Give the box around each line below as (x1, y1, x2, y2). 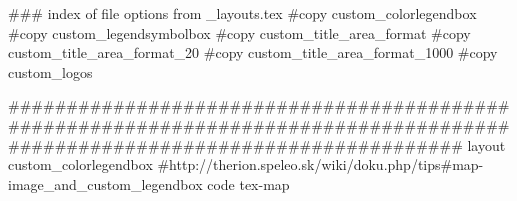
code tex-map (207, 173, 290, 194)
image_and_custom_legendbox (8, 173, 203, 194)
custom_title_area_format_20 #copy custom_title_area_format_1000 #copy (8, 42, 498, 63)
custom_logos (8, 61, 93, 82)
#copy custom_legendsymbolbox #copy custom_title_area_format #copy (8, 22, 471, 43)
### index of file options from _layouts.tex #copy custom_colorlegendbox (8, 3, 477, 23)
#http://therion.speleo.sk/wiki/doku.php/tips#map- (157, 154, 484, 175)
